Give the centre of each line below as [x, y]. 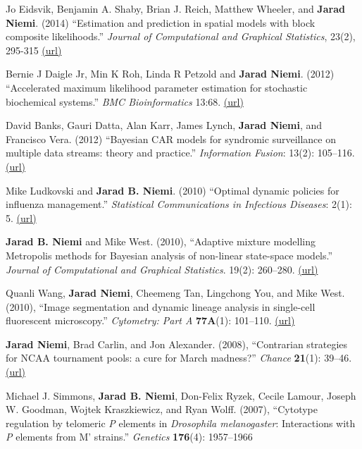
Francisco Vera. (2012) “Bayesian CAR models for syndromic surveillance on [171, 139]
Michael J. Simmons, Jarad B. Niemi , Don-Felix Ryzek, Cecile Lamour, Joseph [181, 395]
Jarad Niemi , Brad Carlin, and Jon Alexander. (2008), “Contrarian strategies [177, 344]
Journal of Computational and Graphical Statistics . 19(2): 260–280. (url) [162, 269]
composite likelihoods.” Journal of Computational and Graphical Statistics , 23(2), [181, 36]
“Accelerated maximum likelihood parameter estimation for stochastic [157, 87]
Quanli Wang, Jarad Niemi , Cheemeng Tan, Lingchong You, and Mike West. [175, 293]
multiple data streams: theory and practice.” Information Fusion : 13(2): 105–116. [180, 153]
